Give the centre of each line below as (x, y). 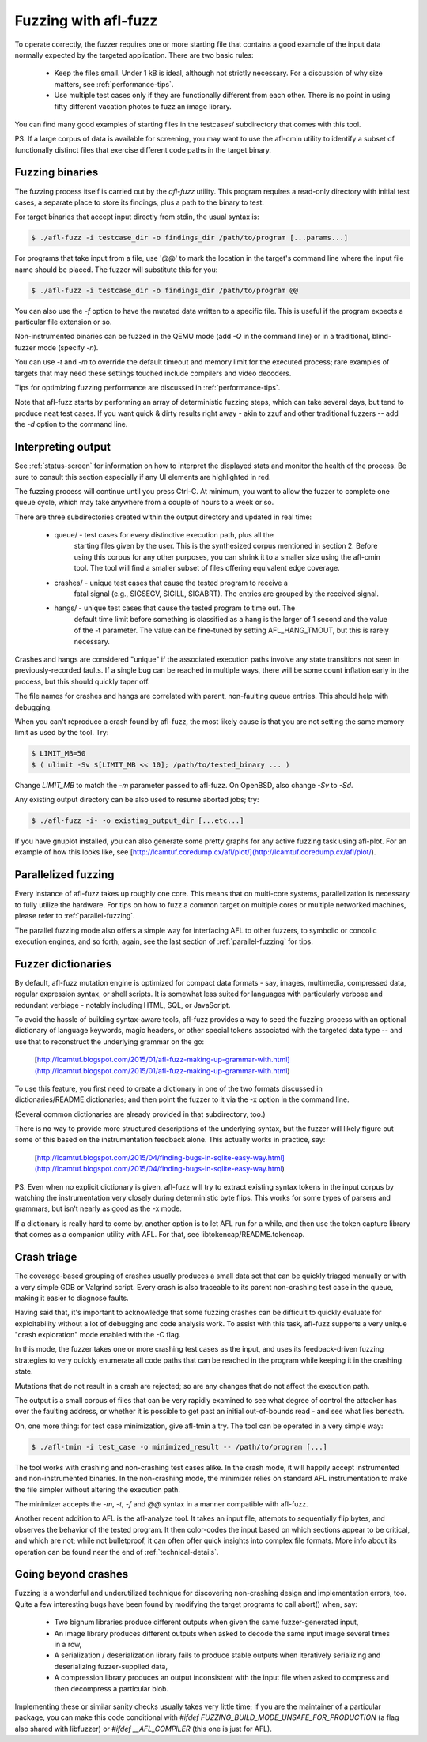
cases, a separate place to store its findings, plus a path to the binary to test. (139, 202)
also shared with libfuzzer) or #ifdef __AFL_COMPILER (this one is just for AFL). (143, 1729)
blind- (382, 337)
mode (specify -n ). (68, 347)
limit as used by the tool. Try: (62, 733)
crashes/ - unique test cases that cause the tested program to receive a (171, 583)
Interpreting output (62, 447)
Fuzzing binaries (57, 173)
